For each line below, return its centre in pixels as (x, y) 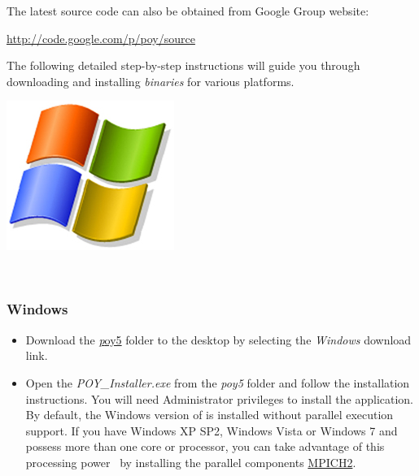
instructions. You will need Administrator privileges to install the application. (220, 398)
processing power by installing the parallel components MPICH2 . (191, 462)
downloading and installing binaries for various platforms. (151, 81)
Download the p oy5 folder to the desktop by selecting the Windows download (218, 339)
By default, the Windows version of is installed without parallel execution (209, 415)
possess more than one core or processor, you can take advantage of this (205, 446)
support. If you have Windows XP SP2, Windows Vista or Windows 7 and (212, 430)
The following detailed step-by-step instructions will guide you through (183, 65)
